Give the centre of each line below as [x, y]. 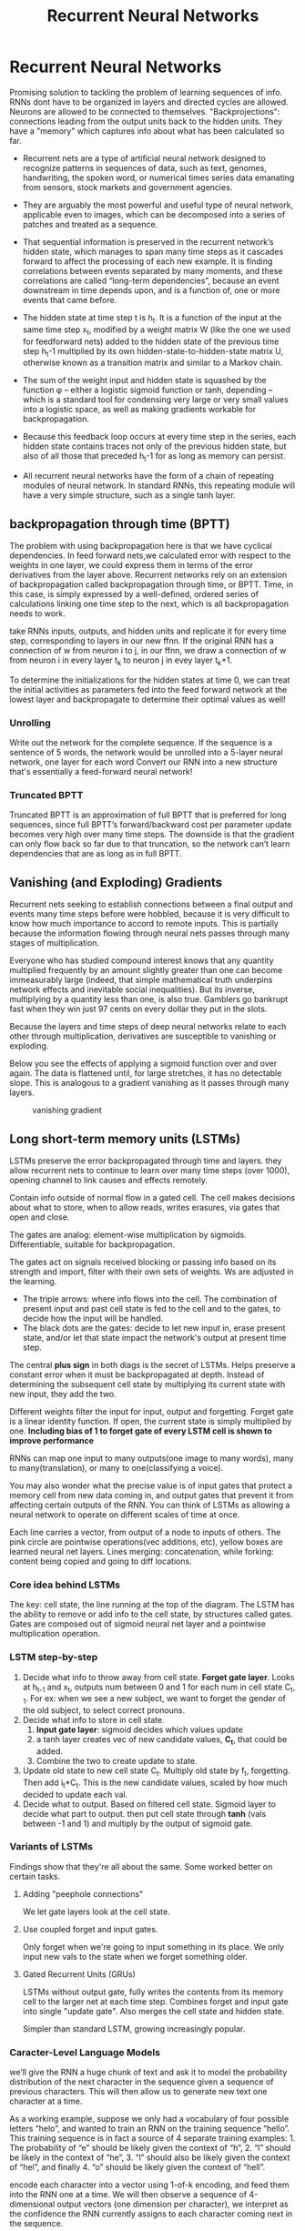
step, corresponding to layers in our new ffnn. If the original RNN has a [142, 640]
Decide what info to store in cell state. [94, 1720]
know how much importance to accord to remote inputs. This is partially [144, 924]
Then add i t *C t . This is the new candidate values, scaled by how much [155, 1783]
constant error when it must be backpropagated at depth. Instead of [137, 1374]
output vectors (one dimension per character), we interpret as [173, 2205]
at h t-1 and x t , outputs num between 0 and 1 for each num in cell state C [157, 1688]
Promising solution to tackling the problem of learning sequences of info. [146, 92]
